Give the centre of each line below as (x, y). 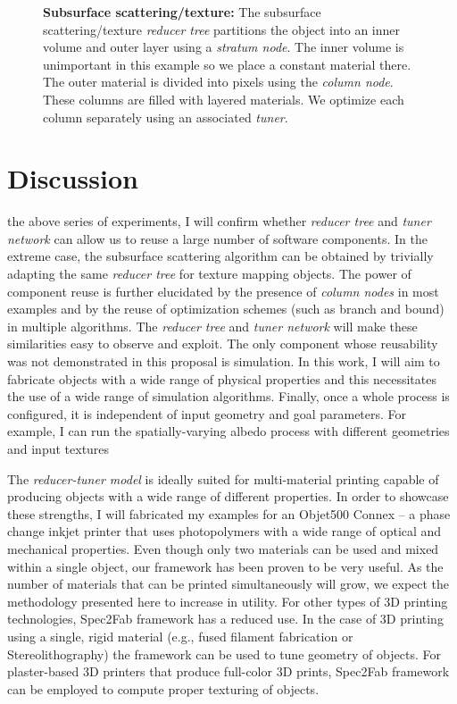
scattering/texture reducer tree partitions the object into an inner (222, 29)
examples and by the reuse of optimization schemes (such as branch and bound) (226, 309)
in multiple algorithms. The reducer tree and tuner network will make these (212, 326)
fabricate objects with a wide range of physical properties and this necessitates (222, 378)
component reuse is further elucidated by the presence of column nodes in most (223, 291)
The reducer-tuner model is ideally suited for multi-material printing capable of (223, 478)
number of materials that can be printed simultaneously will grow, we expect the (228, 584)
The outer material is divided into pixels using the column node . (218, 82)
